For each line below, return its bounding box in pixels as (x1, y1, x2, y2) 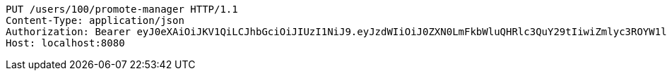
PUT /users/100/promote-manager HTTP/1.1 (6, 4, 238, 15)
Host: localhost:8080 (6, 37, 125, 49)
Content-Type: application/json (6, 15, 184, 26)
